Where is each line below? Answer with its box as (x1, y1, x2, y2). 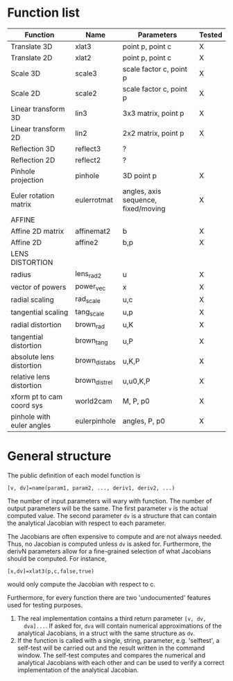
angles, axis (122, 186, 162, 196)
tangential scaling (10, 307, 69, 317)
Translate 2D (10, 53, 53, 62)
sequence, (122, 195, 157, 205)
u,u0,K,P (122, 376, 150, 386)
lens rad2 (75, 268, 102, 280)
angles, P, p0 (122, 416, 165, 426)
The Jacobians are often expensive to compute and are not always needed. (7, 532, 223, 540)
